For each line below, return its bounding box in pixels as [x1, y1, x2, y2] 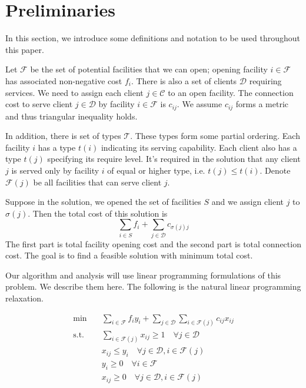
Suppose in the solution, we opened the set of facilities [5, 195, 201, 208]
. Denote [260, 164, 291, 176]
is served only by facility [11, 164, 99, 176]
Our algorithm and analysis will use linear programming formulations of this [5, 268, 281, 281]
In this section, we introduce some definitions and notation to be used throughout [5, 32, 300, 44]
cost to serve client [5, 98, 73, 110]
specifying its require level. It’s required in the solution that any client [47, 152, 301, 165]
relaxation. [5, 292, 44, 304]
